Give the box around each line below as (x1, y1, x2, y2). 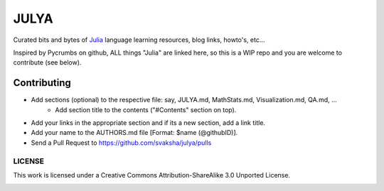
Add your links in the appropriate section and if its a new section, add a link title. (31, 119, 266, 127)
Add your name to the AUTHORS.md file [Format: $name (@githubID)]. (31, 129, 238, 137)
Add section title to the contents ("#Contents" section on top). (55, 105, 237, 114)
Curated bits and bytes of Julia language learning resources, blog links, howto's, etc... (13, 36, 265, 44)
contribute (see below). (13, 58, 82, 67)
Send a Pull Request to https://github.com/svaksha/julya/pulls (31, 138, 212, 147)
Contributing (13, 77, 71, 89)
